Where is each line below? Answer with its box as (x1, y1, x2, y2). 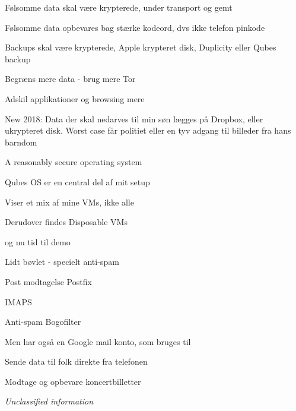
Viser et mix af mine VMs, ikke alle (5, 195, 134, 208)
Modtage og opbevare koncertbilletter (5, 375, 141, 387)
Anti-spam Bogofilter (5, 315, 81, 328)
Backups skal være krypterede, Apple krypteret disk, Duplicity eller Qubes (5, 41, 276, 53)
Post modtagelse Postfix (5, 275, 92, 287)
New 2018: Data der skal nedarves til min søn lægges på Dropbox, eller (5, 112, 263, 125)
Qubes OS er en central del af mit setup (5, 175, 150, 188)
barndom (5, 135, 37, 148)
